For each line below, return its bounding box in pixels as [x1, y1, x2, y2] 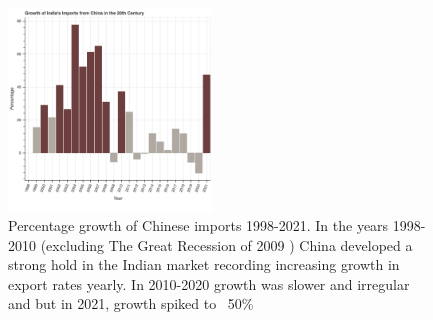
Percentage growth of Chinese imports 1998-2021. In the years [8, 215, 389, 236]
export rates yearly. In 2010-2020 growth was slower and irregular [8, 273, 410, 294]
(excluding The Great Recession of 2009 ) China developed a [40, 234, 413, 255]
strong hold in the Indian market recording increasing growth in [8, 254, 400, 275]
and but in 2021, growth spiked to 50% [8, 293, 254, 314]
